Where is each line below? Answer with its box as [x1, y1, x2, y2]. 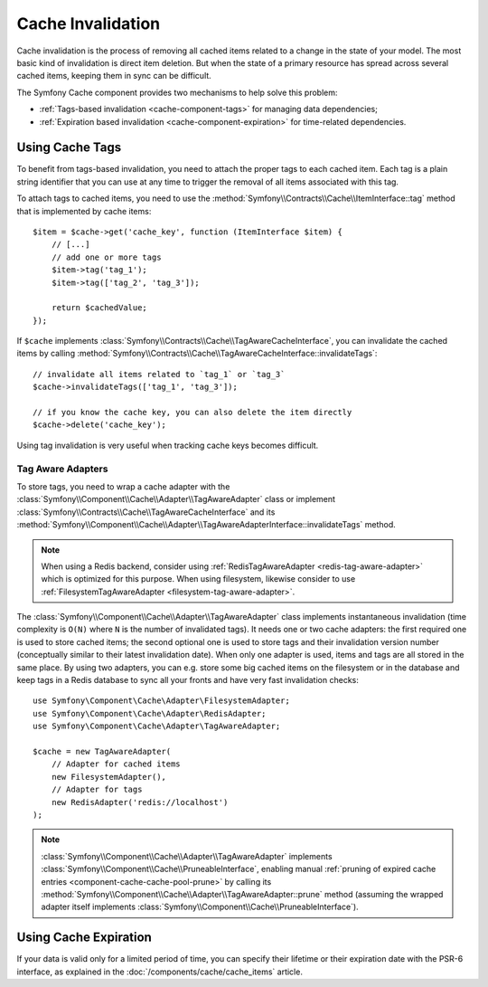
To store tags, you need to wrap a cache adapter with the [16, 480, 230, 492]
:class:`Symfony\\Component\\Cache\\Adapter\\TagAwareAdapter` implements [41, 850, 333, 861]
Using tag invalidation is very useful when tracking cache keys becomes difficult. [16, 440, 319, 451]
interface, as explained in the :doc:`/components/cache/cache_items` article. [16, 966, 303, 977]
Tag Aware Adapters [16, 462, 108, 475]
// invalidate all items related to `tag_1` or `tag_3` [33, 369, 286, 379]
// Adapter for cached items [51, 759, 181, 769]
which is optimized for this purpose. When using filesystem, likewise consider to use [41, 574, 356, 584]
